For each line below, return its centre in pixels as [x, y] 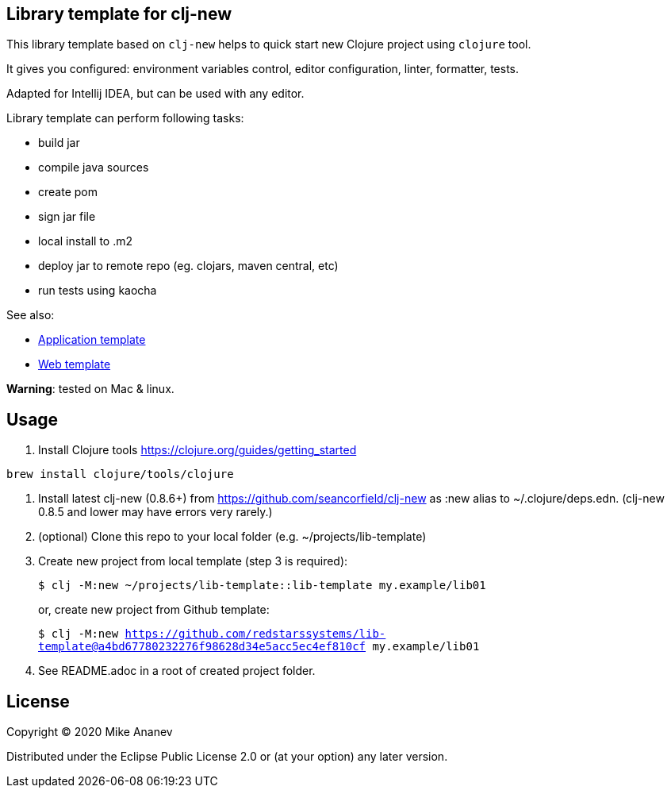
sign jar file [67, 217]
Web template [75, 364]
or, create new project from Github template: [154, 610]
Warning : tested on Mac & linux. [90, 389]
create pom [68, 192]
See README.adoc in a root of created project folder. [177, 671]
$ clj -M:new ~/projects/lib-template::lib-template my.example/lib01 [262, 586]
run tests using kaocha [98, 291]
